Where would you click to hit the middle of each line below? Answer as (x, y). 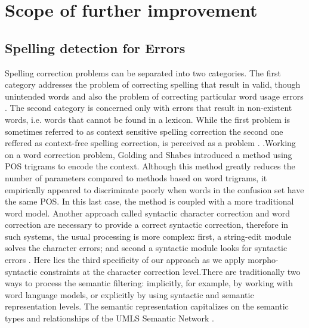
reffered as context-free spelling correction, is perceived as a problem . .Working (150, 143)
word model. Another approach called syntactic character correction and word (147, 213)
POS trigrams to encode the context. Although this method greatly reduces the (150, 166)
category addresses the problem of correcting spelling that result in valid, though (153, 84)
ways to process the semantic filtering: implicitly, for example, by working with (149, 283)
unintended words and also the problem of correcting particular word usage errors (154, 96)
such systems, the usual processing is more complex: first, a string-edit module (148, 236)
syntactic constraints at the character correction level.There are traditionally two (153, 271)
